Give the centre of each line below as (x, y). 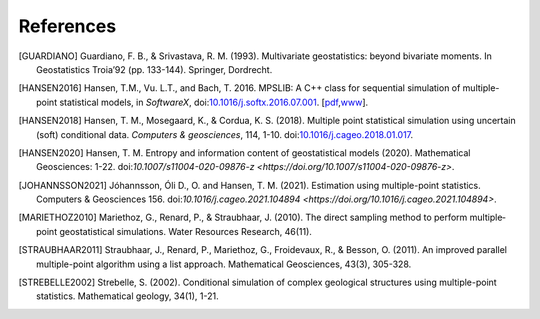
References (67, 26)
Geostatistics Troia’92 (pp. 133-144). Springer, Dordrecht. (154, 69)
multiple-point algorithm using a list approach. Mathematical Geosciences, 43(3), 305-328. (224, 264)
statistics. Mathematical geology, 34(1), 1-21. (127, 296)
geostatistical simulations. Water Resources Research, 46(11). (185, 231)
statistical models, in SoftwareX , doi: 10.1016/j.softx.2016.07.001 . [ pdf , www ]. (214, 102)
